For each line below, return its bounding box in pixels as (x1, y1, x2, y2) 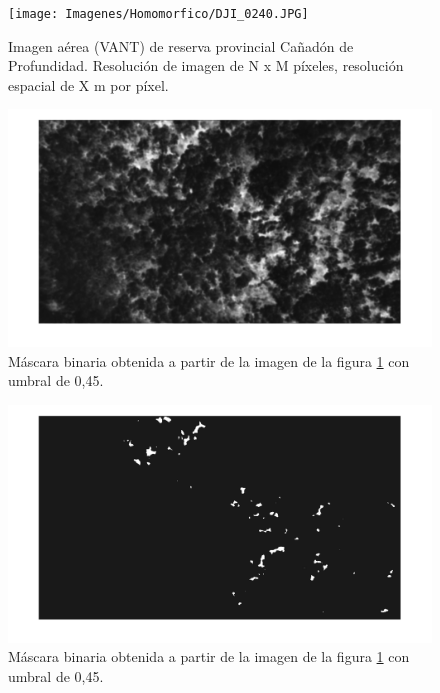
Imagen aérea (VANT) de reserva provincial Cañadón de (8, 35, 354, 56)
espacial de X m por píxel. (8, 74, 169, 95)
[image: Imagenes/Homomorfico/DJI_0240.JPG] (8, 7, 309, 21)
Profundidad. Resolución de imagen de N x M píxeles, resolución (8, 55, 404, 76)
